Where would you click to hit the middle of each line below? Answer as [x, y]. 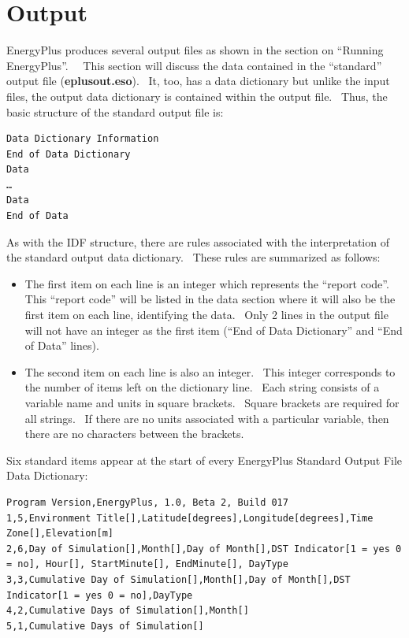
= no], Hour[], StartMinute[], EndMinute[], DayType [147, 564]
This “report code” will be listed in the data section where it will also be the [210, 299]
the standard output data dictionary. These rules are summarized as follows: [193, 257]
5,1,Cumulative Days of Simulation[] [105, 626]
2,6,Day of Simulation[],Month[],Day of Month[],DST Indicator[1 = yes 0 [204, 549]
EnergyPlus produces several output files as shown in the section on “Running [195, 50]
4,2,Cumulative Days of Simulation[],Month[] [128, 611]
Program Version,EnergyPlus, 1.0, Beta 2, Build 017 [147, 502]
